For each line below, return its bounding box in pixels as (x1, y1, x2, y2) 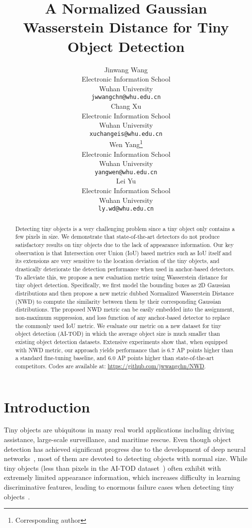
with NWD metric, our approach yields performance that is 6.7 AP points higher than (15, 346, 234, 354)
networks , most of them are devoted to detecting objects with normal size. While (4, 453, 248, 463)
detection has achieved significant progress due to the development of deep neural (4, 444, 246, 454)
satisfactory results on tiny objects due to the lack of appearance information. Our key (15, 241, 234, 249)
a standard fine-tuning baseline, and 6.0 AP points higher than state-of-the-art (15, 354, 214, 362)
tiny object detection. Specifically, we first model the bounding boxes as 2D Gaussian (15, 281, 231, 289)
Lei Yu (116, 176, 136, 186)
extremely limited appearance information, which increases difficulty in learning (4, 472, 240, 482)
